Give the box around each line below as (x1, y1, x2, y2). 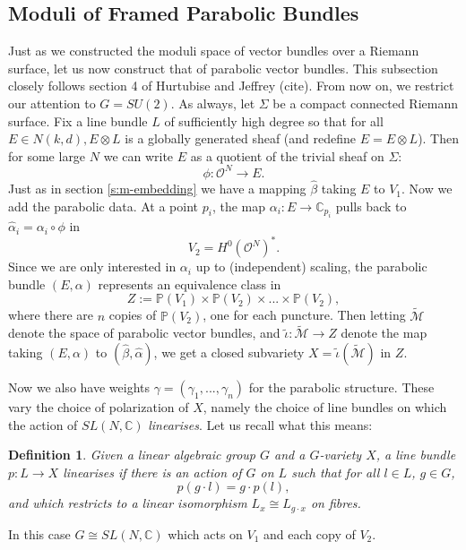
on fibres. (310, 494, 361, 512)
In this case (8, 524, 71, 543)
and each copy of (263, 524, 356, 543)
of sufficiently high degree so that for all (164, 111, 384, 130)
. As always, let (170, 93, 255, 112)
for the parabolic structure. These (248, 377, 435, 396)
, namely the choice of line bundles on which (203, 397, 447, 416)
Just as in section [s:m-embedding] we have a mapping (8, 179, 306, 198)
